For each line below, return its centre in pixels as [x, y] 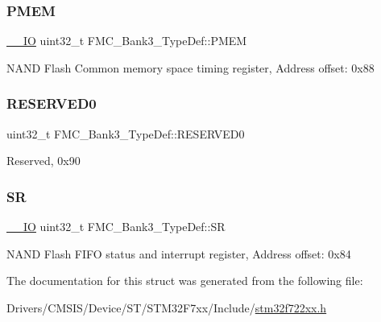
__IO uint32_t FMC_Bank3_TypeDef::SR [116, 227]
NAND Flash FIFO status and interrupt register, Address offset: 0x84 [179, 253]
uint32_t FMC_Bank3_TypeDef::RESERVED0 [126, 133]
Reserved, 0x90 [43, 161]
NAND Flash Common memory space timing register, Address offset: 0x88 [190, 67]
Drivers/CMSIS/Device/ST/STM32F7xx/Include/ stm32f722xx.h [167, 307]
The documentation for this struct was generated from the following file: [185, 281]
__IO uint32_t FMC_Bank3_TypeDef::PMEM [127, 41]
